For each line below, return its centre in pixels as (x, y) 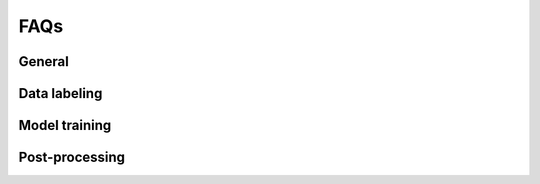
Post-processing (71, 157)
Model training (65, 125)
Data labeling (60, 93)
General (44, 61)
